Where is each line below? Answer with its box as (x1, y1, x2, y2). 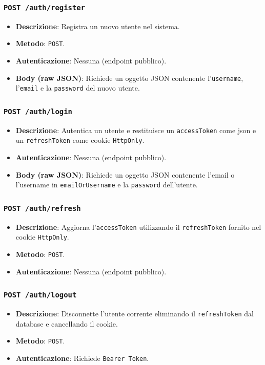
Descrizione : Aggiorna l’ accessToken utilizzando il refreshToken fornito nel (15, 221, 261, 232)
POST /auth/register (4, 3, 86, 12)
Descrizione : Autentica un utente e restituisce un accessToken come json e (15, 124, 256, 135)
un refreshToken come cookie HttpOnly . (15, 135, 145, 145)
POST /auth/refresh (4, 204, 81, 212)
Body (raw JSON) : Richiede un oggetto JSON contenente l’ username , (15, 72, 243, 83)
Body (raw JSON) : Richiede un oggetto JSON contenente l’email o (15, 169, 235, 180)
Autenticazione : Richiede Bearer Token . (15, 352, 149, 363)
